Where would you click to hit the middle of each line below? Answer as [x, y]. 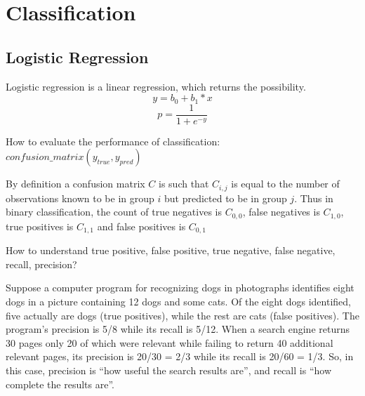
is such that [184, 184]
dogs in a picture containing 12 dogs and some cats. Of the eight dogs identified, [178, 302]
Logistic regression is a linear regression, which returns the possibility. [156, 86]
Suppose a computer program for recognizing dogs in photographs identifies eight [180, 288]
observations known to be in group [80, 198]
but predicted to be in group [225, 198]
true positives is [40, 226]
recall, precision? [41, 264]
